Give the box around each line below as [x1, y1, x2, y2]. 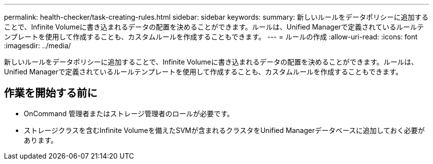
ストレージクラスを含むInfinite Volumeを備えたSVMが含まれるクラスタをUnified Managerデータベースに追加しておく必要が [24, 126, 425, 134]
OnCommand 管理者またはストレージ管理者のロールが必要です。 [24, 109, 234, 118]
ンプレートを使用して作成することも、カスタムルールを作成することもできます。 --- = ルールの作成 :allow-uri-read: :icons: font [4, 33, 418, 41]
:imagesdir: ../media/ [4, 41, 71, 50]
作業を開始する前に [4, 87, 97, 99]
